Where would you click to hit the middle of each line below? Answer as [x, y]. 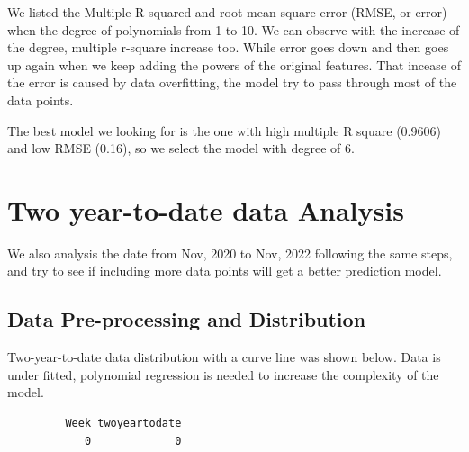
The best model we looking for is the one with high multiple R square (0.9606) [224, 130]
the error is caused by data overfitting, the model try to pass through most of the [232, 82]
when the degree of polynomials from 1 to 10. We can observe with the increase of [234, 29]
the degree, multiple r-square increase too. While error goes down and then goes [228, 47]
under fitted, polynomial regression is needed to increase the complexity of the [223, 374]
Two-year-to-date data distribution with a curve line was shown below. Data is [224, 357]
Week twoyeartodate [123, 424]
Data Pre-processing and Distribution [187, 319]
